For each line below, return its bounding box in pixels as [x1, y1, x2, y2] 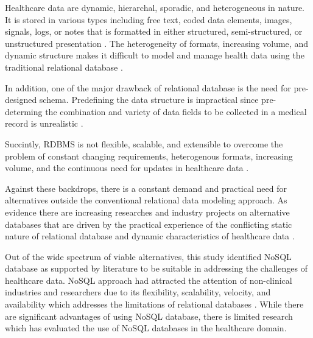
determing [5, 105, 43, 118]
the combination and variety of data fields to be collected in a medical [45, 105, 307, 118]
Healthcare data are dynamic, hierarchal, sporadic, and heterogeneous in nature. [5, 1, 305, 13]
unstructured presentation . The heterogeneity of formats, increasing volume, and [5, 37, 308, 49]
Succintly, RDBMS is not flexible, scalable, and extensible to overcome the [5, 137, 283, 150]
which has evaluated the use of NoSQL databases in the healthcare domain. [5, 322, 287, 334]
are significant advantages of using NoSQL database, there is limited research [5, 309, 293, 322]
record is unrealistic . [5, 117, 83, 130]
